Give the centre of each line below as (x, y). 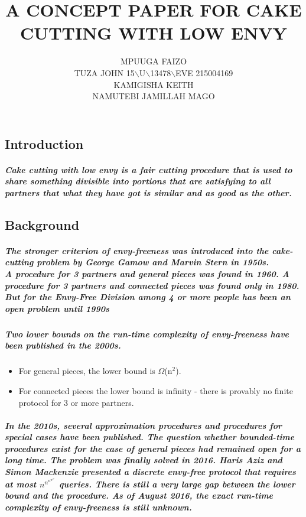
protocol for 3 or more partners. (76, 402)
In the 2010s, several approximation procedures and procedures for (144, 425)
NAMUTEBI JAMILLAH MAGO (154, 96)
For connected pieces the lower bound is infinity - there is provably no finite (156, 390)
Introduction (44, 143)
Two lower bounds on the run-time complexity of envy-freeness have (147, 334)
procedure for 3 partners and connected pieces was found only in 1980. (152, 285)
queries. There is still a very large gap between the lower (177, 484)
